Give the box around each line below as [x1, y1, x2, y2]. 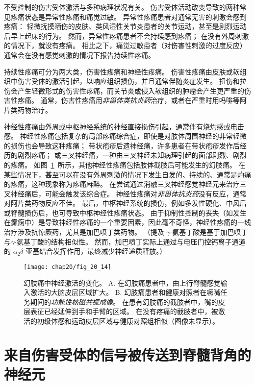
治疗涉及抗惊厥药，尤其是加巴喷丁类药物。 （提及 [4, 227, 164, 237]
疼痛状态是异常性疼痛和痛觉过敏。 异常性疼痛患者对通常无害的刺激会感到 [10, 11, 247, 22]
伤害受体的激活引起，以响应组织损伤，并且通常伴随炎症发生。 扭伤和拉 [17, 76, 247, 86]
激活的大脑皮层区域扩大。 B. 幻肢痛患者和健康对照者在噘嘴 [30, 287, 221, 297]
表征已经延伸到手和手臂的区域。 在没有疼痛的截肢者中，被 [30, 306, 218, 316]
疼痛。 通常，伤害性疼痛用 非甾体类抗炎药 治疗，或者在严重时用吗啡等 [17, 95, 240, 105]
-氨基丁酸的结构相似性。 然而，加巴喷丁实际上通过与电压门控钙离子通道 [14, 236, 246, 246]
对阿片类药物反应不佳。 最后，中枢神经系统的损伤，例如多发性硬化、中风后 [4, 198, 247, 208]
